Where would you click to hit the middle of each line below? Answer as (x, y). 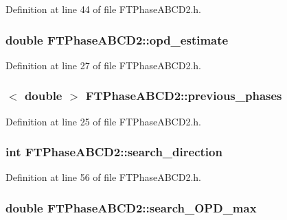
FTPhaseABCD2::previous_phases (184, 96)
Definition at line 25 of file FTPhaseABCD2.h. (103, 121)
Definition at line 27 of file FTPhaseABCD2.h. (103, 65)
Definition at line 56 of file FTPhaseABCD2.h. (103, 177)
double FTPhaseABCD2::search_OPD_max (131, 207)
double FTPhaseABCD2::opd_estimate (117, 39)
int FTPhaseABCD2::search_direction (114, 152)
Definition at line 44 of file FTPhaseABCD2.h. (103, 9)
